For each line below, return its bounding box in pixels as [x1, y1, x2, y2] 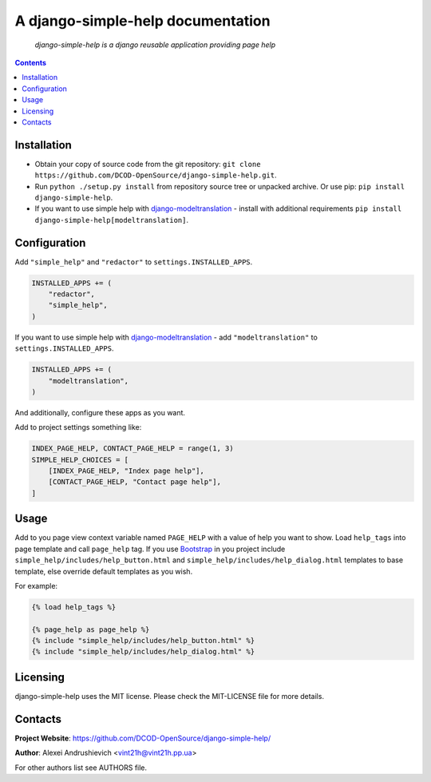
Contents [14, 58, 47, 67]
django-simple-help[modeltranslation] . [34, 215, 189, 224]
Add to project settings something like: [14, 423, 142, 432]
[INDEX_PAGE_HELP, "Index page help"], [48, 466, 205, 475]
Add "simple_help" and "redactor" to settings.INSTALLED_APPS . [14, 256, 253, 267]
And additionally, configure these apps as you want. [14, 407, 186, 417]
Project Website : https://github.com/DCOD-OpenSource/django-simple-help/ [14, 733, 271, 743]
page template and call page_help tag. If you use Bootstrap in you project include [14, 544, 286, 554]
